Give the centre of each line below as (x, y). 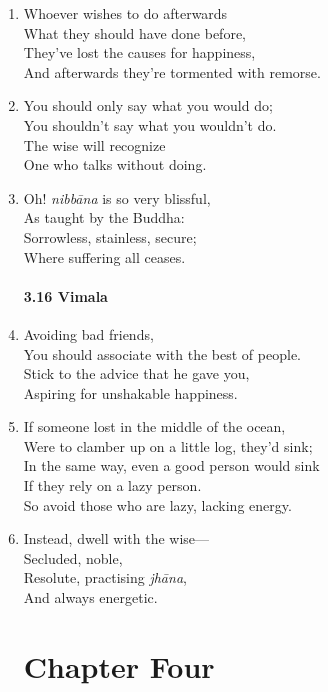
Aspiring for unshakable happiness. (130, 392)
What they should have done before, (134, 32)
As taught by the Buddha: (104, 217)
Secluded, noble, (73, 557)
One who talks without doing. (115, 164)
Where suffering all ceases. (104, 256)
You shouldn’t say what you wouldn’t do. (150, 124)
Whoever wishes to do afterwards (125, 13)
